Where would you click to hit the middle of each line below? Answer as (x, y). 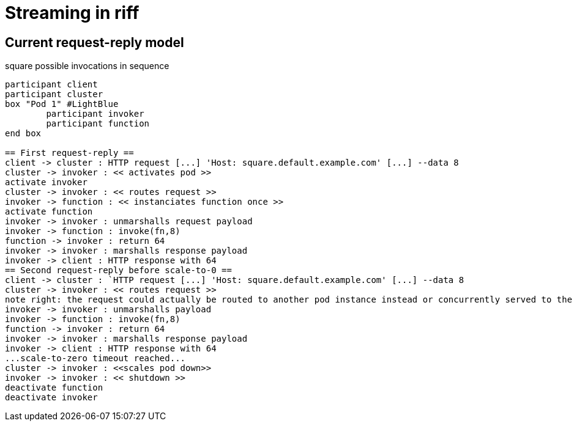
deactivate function (54, 388)
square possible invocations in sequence (87, 66)
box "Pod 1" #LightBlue (62, 104)
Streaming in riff (72, 13)
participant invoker (95, 114)
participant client (51, 85)
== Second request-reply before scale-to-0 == (118, 270)
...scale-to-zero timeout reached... (95, 358)
